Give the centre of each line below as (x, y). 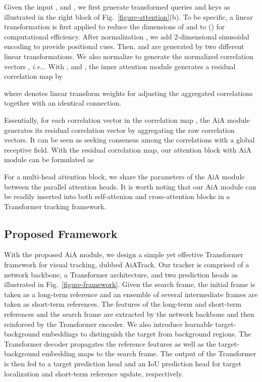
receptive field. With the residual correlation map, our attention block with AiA (128, 149)
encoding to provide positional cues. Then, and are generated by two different (124, 46)
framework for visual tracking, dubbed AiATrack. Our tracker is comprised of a (127, 265)
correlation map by (33, 76)
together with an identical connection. (63, 103)
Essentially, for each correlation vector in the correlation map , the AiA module (127, 120)
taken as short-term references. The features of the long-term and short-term (123, 304)
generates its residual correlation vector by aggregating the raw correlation (119, 130)
